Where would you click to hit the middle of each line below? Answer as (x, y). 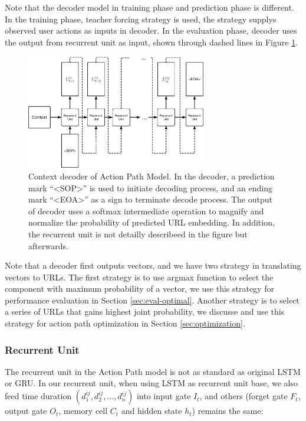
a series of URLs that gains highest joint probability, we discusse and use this (145, 311)
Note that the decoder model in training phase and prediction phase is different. (149, 7)
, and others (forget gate (244, 396)
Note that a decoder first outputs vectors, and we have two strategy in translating (153, 265)
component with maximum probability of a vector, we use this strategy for (139, 288)
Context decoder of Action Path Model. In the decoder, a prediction (152, 176)
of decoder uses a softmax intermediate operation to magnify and (146, 210)
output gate (26, 411)
